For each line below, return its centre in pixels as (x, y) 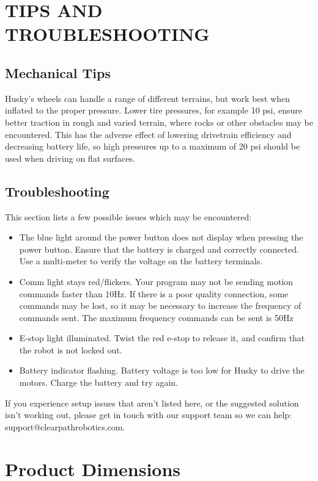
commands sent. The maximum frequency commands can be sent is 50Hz (156, 317)
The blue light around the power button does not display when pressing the (161, 237)
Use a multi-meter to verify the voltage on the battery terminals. (141, 261)
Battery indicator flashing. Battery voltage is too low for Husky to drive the (162, 370)
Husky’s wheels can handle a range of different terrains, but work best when (148, 98)
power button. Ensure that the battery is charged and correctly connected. (159, 249)
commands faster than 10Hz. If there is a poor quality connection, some (154, 293)
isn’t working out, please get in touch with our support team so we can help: (149, 415)
